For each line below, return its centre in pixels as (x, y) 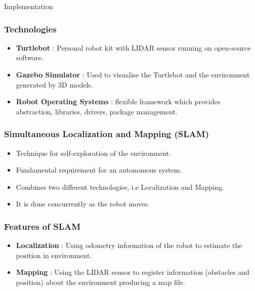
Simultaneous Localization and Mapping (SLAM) (107, 134)
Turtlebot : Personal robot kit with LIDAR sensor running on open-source (133, 47)
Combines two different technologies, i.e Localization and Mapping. (120, 186)
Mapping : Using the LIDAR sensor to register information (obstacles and (133, 272)
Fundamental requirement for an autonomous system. (99, 170)
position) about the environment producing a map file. (100, 282)
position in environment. (54, 255)
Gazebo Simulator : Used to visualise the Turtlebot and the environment (133, 74)
